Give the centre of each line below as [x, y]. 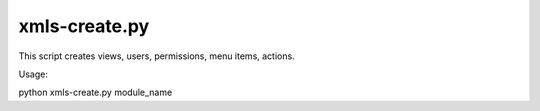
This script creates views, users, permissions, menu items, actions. [156, 56]
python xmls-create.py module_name [95, 92]
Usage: [33, 74]
